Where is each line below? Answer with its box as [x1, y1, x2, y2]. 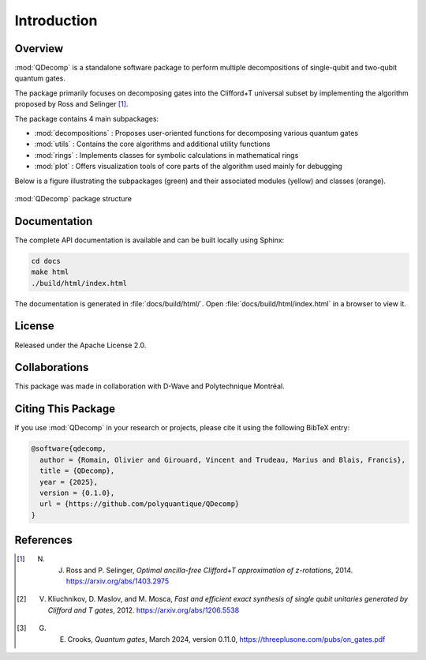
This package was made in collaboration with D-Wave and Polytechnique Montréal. [14, 381, 285, 391]
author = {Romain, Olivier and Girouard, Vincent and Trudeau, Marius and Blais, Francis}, [39, 455, 406, 464]
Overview [14, 42, 64, 55]
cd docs [31, 257, 61, 265]
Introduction [14, 12, 98, 29]
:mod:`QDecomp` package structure [14, 193, 132, 203]
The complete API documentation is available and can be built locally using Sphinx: [14, 235, 285, 245]
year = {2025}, [39, 478, 99, 486]
